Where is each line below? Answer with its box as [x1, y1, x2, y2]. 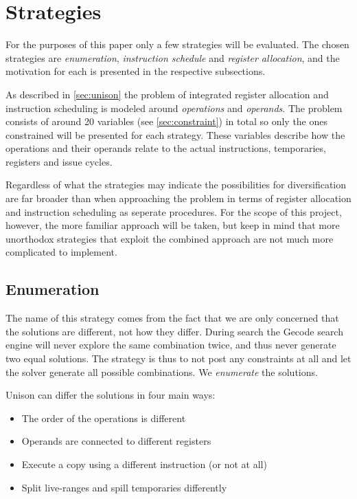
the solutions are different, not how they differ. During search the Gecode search [5, 324, 343, 338]
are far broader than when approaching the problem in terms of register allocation [5, 191, 352, 206]
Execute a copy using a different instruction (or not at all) [21, 456, 267, 471]
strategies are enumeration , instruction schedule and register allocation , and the [5, 50, 340, 65]
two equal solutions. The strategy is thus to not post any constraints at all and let [5, 351, 352, 366]
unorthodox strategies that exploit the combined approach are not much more [5, 231, 334, 245]
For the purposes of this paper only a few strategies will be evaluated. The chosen [5, 37, 349, 52]
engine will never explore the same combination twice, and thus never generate [5, 337, 336, 352]
